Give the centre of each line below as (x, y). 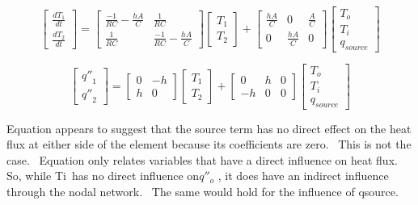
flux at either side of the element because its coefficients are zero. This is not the (209, 144)
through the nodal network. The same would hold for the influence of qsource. (203, 191)
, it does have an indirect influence (303, 176)
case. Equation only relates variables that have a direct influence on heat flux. (202, 159)
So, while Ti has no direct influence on (103, 176)
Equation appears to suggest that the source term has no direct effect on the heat (209, 128)
